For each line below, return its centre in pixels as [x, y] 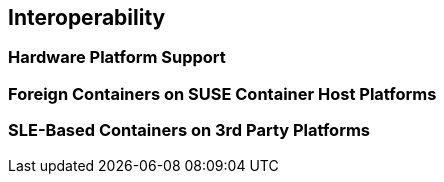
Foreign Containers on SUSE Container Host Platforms [222, 93]
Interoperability [87, 17]
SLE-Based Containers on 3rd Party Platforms [189, 130]
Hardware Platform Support [117, 57]
